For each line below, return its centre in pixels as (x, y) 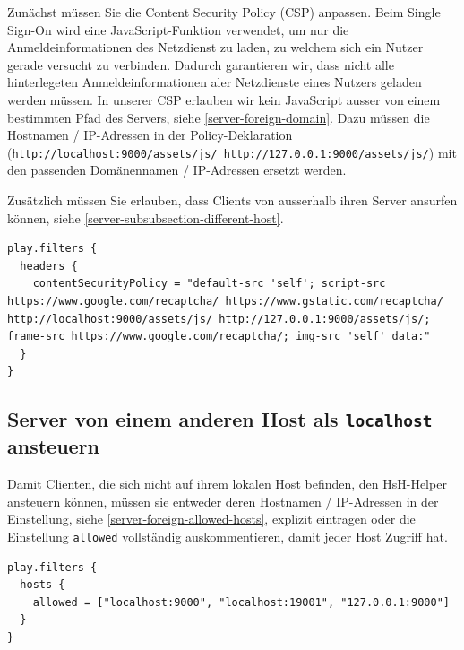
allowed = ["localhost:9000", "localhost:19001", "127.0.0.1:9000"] (241, 602)
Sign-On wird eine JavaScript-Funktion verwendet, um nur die (178, 29)
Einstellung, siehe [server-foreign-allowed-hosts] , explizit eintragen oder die (211, 519)
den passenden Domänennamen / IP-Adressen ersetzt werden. (177, 170)
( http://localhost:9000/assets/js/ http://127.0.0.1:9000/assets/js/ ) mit (232, 152)
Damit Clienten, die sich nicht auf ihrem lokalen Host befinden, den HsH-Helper (227, 484)
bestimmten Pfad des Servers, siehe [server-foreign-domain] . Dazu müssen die (219, 117)
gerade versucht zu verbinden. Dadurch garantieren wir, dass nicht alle (201, 64)
